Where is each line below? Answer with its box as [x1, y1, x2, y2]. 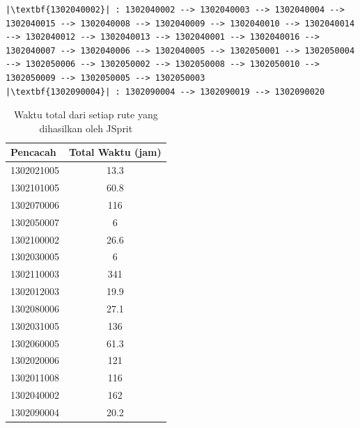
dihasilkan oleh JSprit [39, 120, 133, 135]
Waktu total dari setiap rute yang [14, 107, 158, 122]
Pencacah [10, 145, 56, 159]
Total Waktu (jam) [69, 145, 162, 159]
